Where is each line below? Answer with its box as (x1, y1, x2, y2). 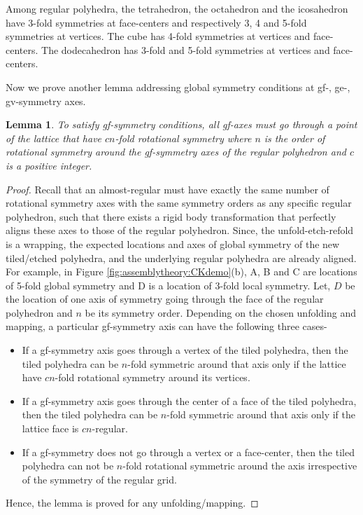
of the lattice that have (6, 130, 102, 145)
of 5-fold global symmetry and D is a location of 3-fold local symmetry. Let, (6, 277, 331, 292)
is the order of (264, 130, 325, 145)
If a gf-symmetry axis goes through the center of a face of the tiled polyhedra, (22, 393, 357, 408)
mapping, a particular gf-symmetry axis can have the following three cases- (6, 319, 327, 334)
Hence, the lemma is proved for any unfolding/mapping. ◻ (6, 495, 259, 510)
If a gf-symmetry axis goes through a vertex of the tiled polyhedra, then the (22, 343, 348, 357)
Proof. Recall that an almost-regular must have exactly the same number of (6, 181, 329, 196)
